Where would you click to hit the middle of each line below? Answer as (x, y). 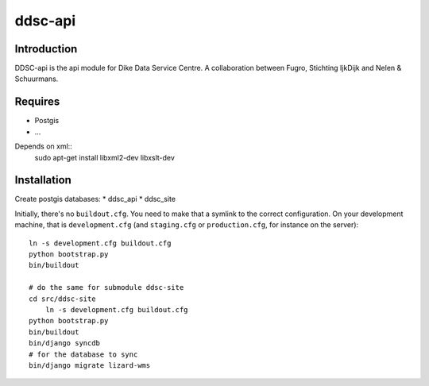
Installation (43, 180)
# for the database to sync (83, 354)
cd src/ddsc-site (62, 299)
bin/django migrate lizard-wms (90, 365)
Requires (37, 102)
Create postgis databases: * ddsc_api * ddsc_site (95, 199)
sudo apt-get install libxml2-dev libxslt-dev (104, 157)
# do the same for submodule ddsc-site (106, 288)
